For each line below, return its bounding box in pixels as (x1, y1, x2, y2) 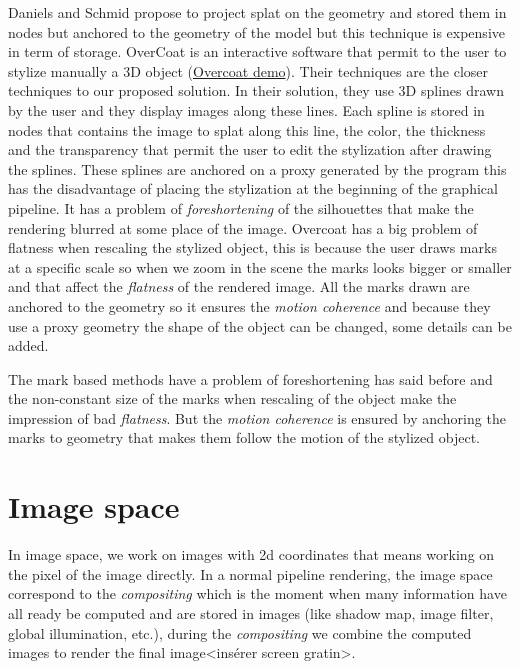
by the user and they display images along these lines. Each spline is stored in (8, 99, 485, 120)
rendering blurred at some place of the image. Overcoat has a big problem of (8, 217, 478, 238)
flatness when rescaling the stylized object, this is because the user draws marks (8, 237, 497, 258)
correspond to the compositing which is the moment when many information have (8, 583, 507, 604)
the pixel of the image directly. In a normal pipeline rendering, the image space (8, 563, 493, 584)
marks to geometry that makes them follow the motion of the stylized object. (8, 427, 480, 448)
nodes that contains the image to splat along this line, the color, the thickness (8, 119, 486, 140)
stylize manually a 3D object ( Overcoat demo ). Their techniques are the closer (8, 60, 489, 81)
